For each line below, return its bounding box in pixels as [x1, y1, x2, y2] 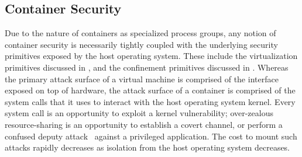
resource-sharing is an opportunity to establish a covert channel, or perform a [5, 118, 283, 130]
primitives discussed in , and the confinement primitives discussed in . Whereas [5, 61, 289, 73]
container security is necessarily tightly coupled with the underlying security [5, 38, 278, 50]
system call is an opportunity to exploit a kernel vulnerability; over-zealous [5, 107, 273, 119]
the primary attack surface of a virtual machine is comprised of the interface [5, 72, 279, 85]
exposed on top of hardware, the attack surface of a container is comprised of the [5, 84, 296, 96]
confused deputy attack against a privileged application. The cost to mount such [5, 130, 297, 142]
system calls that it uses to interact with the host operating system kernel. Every [5, 95, 296, 107]
